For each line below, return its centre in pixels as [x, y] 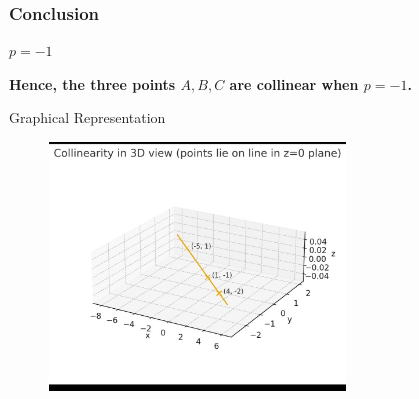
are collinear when [294, 83]
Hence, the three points [92, 83]
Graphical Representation [87, 117]
